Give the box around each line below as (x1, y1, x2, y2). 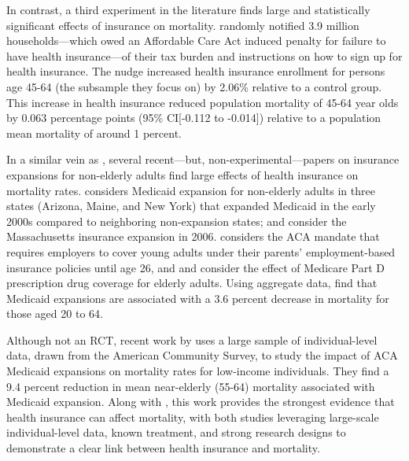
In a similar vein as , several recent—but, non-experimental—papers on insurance (6, 151, 400, 168)
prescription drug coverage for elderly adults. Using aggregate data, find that (6, 275, 378, 291)
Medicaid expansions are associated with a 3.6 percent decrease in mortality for (6, 290, 389, 306)
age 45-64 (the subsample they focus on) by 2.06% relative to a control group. (6, 78, 382, 94)
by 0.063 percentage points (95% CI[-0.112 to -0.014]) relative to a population (6, 109, 381, 126)
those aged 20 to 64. (6, 305, 103, 322)
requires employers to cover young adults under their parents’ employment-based (6, 243, 396, 260)
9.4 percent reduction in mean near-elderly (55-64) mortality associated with (6, 378, 375, 394)
